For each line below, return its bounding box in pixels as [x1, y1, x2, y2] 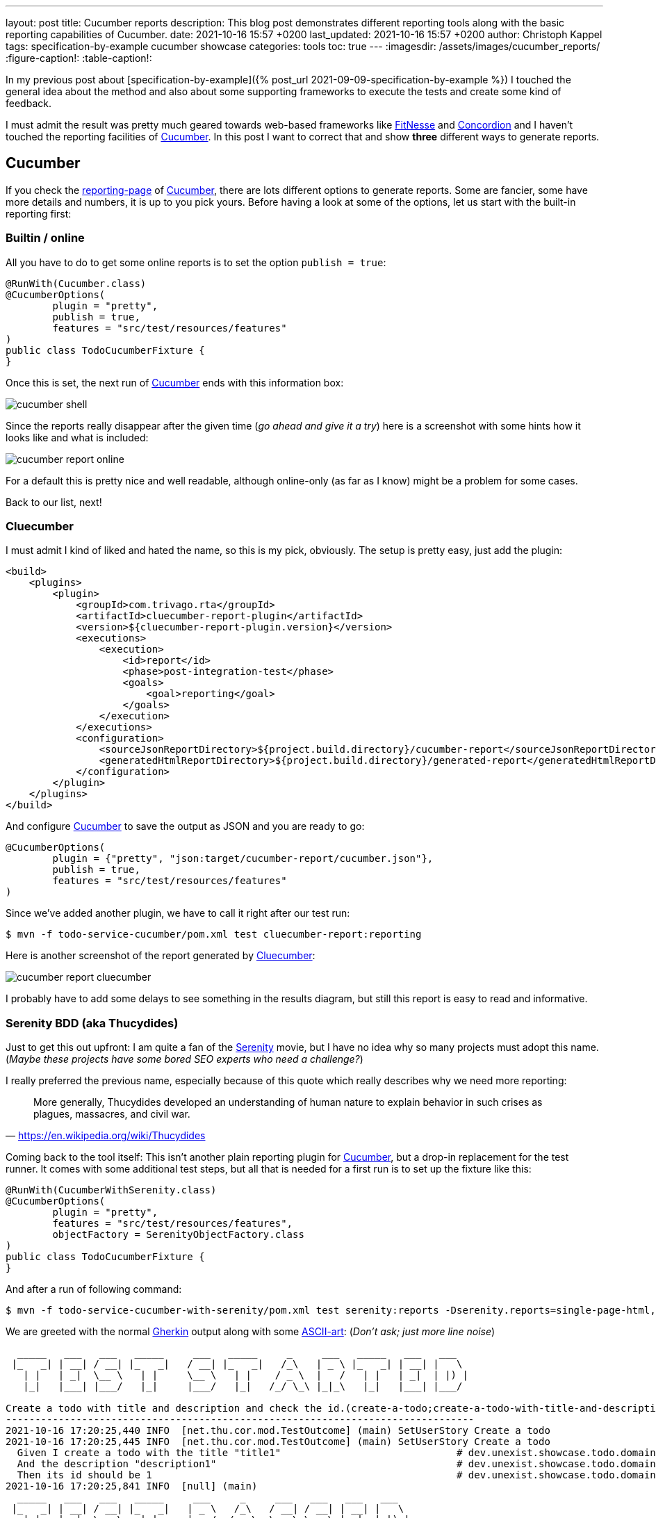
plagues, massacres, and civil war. [33, 1108, 190, 1120]
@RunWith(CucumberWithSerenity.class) [6, 1184, 217, 1196]
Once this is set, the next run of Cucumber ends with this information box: [6, 376, 344, 389]
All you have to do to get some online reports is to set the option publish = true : [6, 256, 386, 268]
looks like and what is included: [6, 431, 149, 443]
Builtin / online [6, 231, 85, 245]
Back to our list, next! [6, 496, 102, 508]
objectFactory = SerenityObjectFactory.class [52, 1229, 304, 1241]
